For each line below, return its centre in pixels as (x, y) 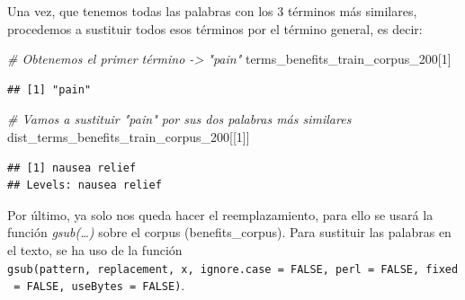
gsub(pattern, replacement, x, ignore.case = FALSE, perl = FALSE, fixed (233, 269)
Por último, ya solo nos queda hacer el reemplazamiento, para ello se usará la (220, 214)
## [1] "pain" (49, 89)
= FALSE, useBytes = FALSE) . (99, 285)
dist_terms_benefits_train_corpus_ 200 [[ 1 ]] (129, 136)
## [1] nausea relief (72, 168)
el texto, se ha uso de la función (95, 249)
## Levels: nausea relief (85, 185)
